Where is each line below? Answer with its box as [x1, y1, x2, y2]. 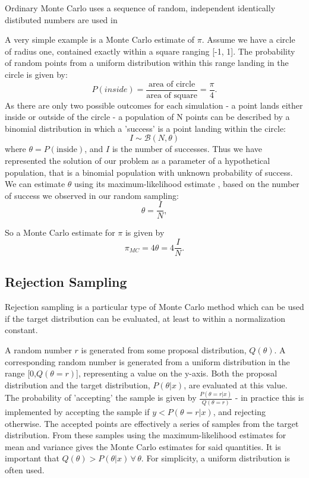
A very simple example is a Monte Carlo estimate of [5, 33, 195, 46]
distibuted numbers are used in [5, 13, 118, 26]
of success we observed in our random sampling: [5, 189, 179, 201]
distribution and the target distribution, [5, 378, 150, 391]
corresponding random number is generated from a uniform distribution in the [5, 355, 290, 368]
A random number [5, 344, 72, 356]
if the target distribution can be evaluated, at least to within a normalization [5, 312, 286, 324]
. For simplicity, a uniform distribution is [141, 452, 291, 464]
